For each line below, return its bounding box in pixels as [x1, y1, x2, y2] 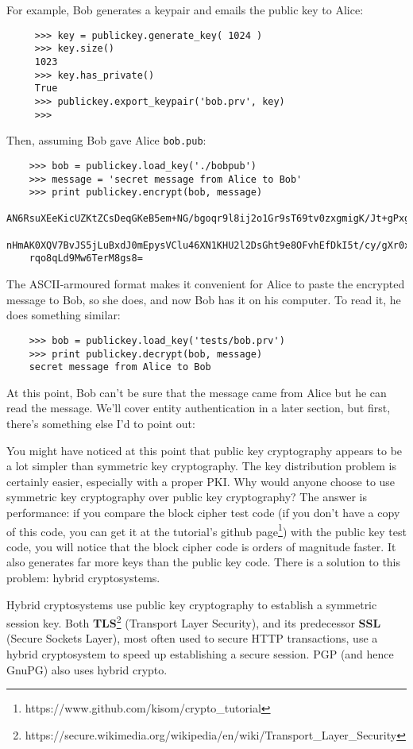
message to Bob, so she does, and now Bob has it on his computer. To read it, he [6, 291, 401, 307]
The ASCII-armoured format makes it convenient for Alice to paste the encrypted [6, 276, 405, 292]
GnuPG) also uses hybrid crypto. [6, 661, 168, 678]
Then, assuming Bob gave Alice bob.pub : [6, 132, 206, 149]
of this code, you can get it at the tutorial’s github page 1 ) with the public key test [6, 520, 407, 539]
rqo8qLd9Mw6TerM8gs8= [29, 253, 143, 264]
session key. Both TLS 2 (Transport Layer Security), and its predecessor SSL [6, 612, 381, 631]
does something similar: [6, 307, 121, 323]
